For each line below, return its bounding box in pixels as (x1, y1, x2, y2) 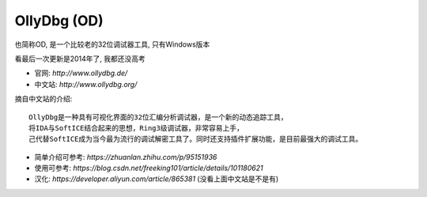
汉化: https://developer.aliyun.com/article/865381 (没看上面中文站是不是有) (34, 174, 279, 184)
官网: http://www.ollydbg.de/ (34, 68, 128, 78)
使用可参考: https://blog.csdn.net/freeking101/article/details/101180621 (34, 163, 264, 173)
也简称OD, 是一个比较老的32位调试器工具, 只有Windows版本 (14, 40, 210, 49)
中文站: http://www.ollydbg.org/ (34, 79, 138, 89)
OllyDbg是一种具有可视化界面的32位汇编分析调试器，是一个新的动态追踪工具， (28, 112, 288, 122)
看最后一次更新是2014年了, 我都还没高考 (14, 54, 146, 63)
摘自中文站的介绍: (14, 94, 73, 104)
